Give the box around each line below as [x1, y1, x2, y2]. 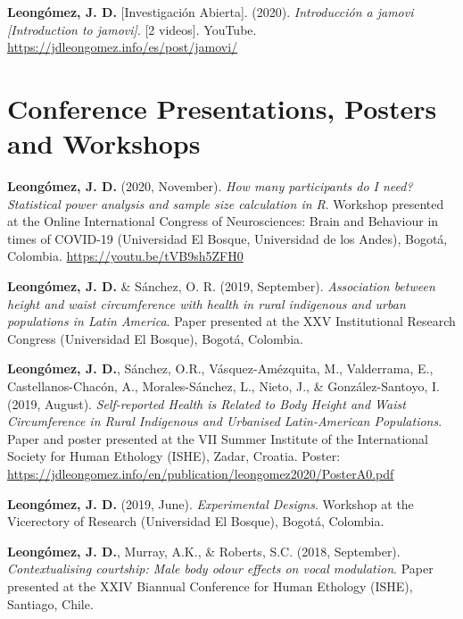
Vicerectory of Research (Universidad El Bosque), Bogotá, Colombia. [7, 512, 384, 531]
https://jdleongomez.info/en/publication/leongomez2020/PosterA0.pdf [7, 464, 394, 482]
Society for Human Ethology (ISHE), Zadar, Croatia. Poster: [7, 447, 341, 465]
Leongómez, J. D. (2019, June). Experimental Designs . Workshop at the [7, 494, 414, 513]
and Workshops [7, 125, 201, 162]
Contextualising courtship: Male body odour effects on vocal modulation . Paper [7, 559, 434, 578]
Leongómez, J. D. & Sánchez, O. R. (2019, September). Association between [7, 277, 435, 296]
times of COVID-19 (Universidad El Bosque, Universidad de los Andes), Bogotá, [7, 229, 448, 247]
